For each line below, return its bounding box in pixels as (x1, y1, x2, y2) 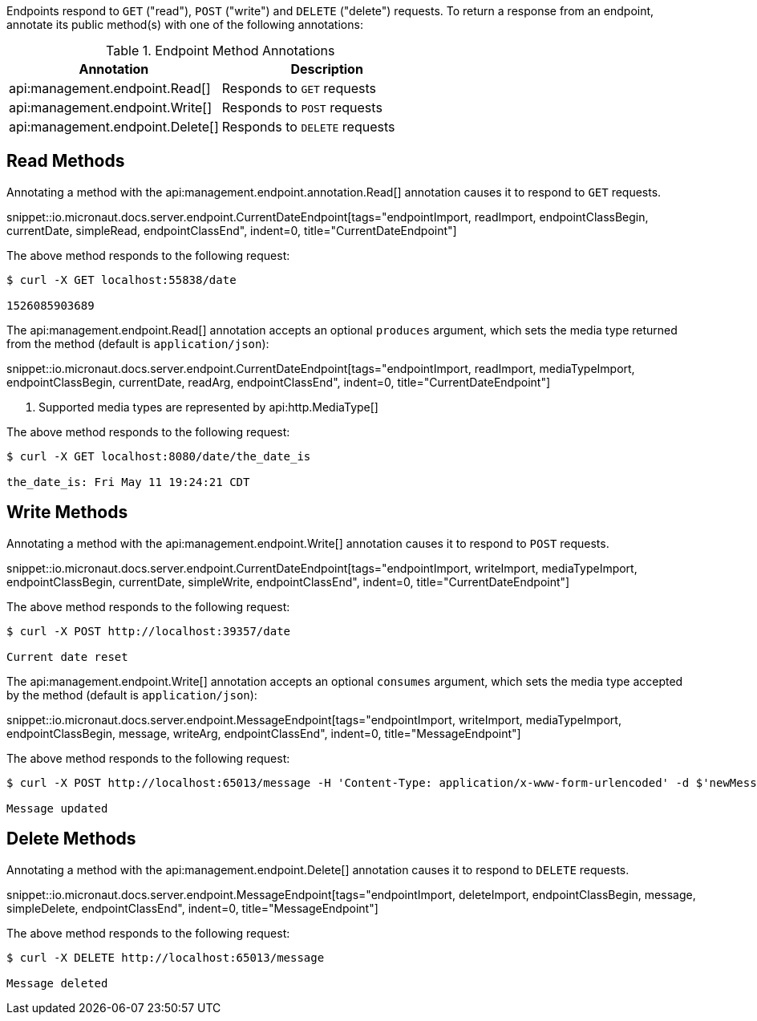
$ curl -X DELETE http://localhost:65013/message (6, 950, 325, 964)
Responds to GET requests (221, 80, 376, 96)
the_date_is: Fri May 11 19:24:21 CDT (6, 475, 250, 488)
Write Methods (6, 502, 128, 523)
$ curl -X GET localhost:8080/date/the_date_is (6, 449, 311, 463)
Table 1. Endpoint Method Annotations (106, 43, 335, 59)
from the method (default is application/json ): (6, 336, 269, 350)
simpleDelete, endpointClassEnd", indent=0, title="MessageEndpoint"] (6, 901, 378, 915)
